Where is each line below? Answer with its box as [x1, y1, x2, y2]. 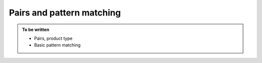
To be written [22, 27, 49, 32]
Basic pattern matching [34, 42, 81, 48]
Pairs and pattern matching [9, 7, 121, 18]
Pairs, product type [34, 35, 73, 41]
